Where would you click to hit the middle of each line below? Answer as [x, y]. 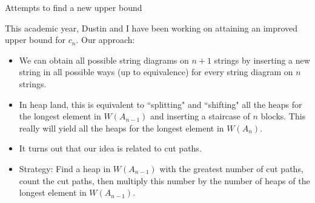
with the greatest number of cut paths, [231, 168]
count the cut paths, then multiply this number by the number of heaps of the [164, 180]
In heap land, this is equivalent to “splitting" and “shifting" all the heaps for [161, 104]
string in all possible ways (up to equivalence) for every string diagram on [156, 72]
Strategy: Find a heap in [65, 168]
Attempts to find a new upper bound [74, 7]
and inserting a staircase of [200, 116]
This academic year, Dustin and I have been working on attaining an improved [151, 28]
